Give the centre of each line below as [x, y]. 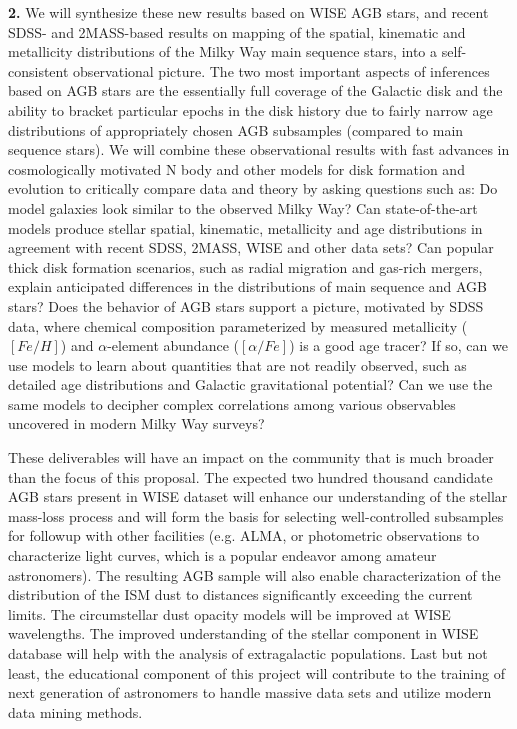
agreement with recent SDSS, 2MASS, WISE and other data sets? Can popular [251, 247]
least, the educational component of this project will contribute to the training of [256, 672]
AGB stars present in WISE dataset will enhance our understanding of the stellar [258, 496]
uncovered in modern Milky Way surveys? [136, 423]
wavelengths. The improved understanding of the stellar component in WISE [243, 633]
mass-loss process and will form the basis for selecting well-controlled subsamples [256, 515]
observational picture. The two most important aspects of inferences [281, 70]
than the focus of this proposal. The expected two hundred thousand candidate [250, 476]
